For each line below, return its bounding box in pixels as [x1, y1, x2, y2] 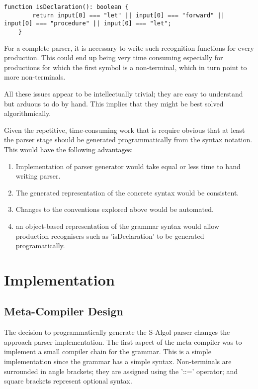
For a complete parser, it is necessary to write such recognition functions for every [4, 42, 254, 53]
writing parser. [15, 171, 61, 181]
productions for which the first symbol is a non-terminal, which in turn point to [4, 62, 247, 72]
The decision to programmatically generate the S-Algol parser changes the [4, 327, 230, 337]
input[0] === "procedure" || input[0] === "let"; [4, 20, 172, 27]
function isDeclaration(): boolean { [4, 3, 129, 10]
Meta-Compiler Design [4, 303, 124, 319]
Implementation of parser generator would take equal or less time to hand [15, 161, 241, 171]
